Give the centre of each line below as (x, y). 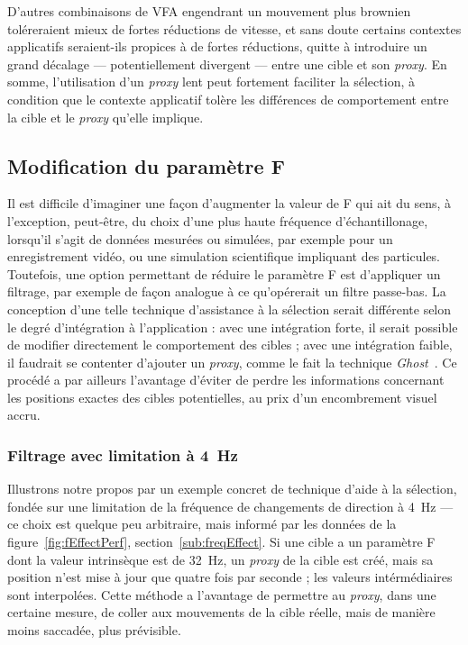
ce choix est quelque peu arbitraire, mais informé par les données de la (202, 524)
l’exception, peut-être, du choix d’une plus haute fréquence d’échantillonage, (218, 220)
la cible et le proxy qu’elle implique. (106, 117)
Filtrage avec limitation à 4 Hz (123, 455)
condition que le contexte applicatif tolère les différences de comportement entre (228, 99)
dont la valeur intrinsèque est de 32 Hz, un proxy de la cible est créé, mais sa (220, 559)
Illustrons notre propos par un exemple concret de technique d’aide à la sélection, (232, 489)
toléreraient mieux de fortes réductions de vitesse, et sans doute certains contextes (234, 28)
